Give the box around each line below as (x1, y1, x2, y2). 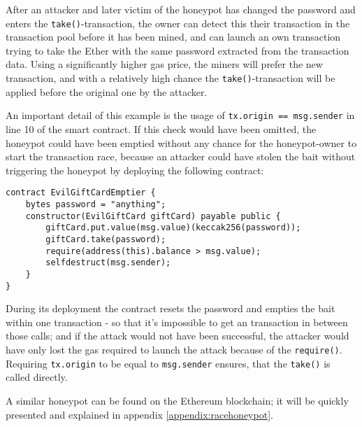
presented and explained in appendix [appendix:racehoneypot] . (6, 407, 273, 421)
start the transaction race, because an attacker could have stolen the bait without (6, 149, 356, 164)
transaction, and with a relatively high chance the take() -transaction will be (6, 71, 335, 85)
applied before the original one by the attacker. (6, 84, 208, 99)
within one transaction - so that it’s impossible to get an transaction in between (6, 314, 348, 329)
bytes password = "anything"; (25, 199, 166, 209)
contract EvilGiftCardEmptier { (6, 188, 156, 198)
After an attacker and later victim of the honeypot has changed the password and (6, 2, 356, 16)
